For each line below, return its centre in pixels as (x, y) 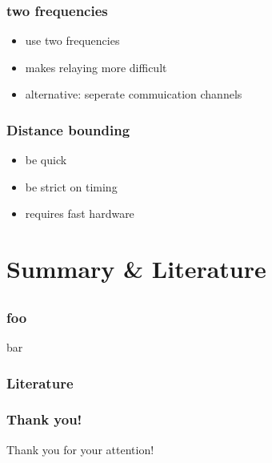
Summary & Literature (136, 269)
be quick (46, 160)
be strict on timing (71, 186)
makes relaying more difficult (96, 67)
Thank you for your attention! (80, 449)
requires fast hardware (80, 213)
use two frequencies (72, 40)
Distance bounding (68, 129)
